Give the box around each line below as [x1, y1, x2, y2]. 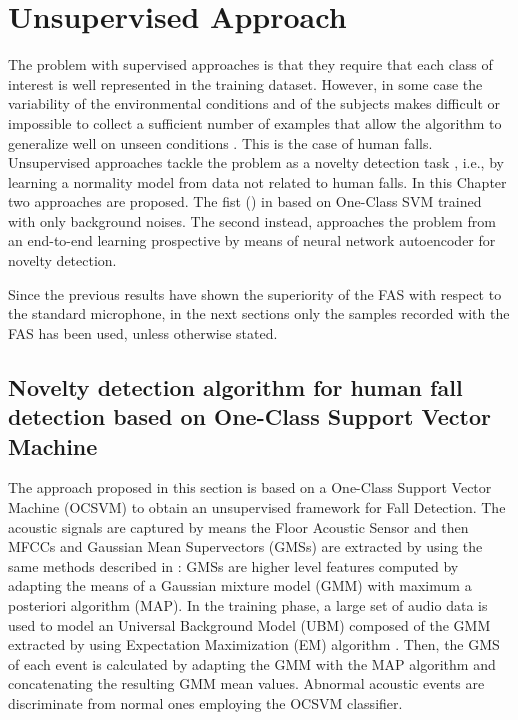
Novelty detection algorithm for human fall [8, 371, 463, 402]
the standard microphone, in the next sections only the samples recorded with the [8, 303, 510, 324]
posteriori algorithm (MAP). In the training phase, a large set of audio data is [8, 594, 488, 615]
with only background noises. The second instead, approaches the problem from [8, 210, 496, 231]
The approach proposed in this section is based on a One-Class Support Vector [8, 477, 492, 498]
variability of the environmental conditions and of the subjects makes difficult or [8, 93, 500, 114]
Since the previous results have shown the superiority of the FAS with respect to [8, 283, 502, 304]
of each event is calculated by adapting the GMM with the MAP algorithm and [8, 653, 496, 674]
